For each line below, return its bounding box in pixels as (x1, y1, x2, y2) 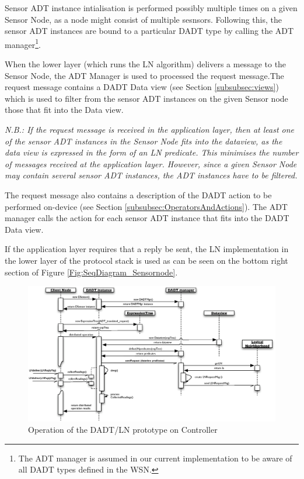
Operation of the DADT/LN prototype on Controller (28, 423, 218, 436)
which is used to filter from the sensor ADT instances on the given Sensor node (5, 92, 288, 104)
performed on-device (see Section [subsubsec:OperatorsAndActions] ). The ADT (5, 200, 288, 212)
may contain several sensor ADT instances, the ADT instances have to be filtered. (5, 169, 298, 181)
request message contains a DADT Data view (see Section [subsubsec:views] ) (5, 81, 279, 93)
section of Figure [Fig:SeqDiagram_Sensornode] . (5, 266, 178, 278)
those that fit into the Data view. (5, 104, 124, 116)
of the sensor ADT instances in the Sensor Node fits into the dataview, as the (5, 135, 282, 147)
